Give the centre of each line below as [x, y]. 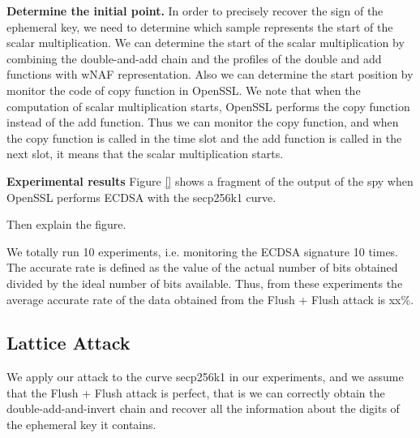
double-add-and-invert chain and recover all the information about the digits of [203, 408]
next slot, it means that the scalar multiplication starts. [145, 154]
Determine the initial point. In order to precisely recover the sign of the [195, 11]
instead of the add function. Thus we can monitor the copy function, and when [203, 122]
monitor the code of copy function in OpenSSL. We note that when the [184, 90]
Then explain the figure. [66, 224]
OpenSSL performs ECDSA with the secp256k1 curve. [141, 197]
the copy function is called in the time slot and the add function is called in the [204, 137]
